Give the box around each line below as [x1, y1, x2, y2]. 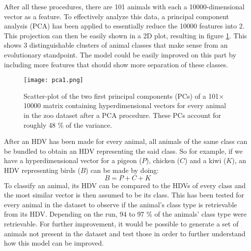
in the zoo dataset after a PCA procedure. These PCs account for [24, 110, 222, 120]
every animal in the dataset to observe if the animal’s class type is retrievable [4, 199, 237, 209]
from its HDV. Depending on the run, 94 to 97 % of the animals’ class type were [4, 209, 247, 219]
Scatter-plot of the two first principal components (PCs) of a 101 [24, 90, 219, 101]
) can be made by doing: [85, 165, 159, 175]
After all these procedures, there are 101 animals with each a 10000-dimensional [4, 1, 245, 11]
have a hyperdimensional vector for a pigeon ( [4, 155, 142, 166]
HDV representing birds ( [4, 165, 81, 175]
